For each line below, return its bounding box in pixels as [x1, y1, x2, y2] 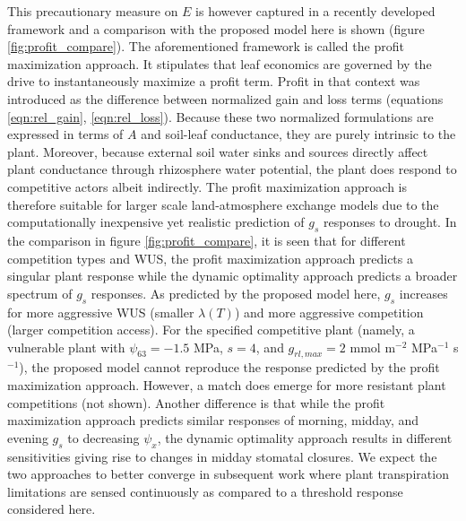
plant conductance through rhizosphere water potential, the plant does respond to [7, 160, 457, 178]
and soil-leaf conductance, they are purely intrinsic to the [141, 125, 456, 143]
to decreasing [67, 428, 140, 447]
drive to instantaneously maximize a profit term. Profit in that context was [7, 72, 420, 91]
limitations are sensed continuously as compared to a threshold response [7, 482, 403, 500]
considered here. [7, 499, 96, 518]
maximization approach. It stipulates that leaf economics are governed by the [7, 54, 432, 73]
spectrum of [7, 283, 73, 302]
